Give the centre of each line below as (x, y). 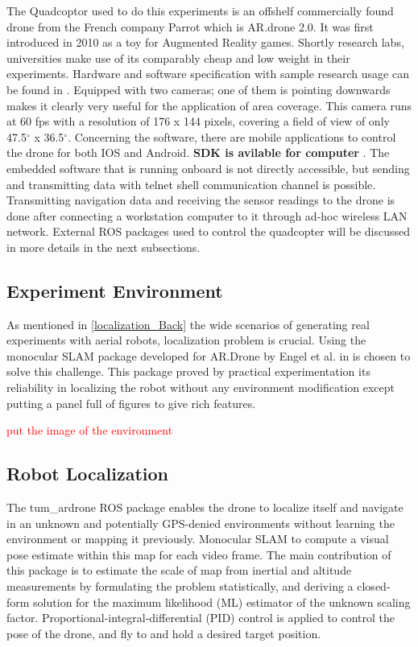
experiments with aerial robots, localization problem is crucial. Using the (186, 340)
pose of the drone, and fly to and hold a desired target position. (164, 633)
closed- (374, 586)
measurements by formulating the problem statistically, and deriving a (180, 586)
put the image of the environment (90, 430)
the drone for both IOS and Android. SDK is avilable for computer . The (198, 152)
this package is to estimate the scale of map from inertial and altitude (179, 570)
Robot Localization (87, 474)
